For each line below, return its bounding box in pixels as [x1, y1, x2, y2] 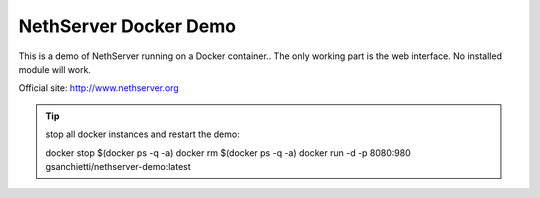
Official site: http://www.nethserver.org [18, 82, 179, 94]
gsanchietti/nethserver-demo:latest [45, 160, 192, 172]
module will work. [18, 63, 92, 75]
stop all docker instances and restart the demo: [45, 128, 240, 140]
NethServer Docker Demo [18, 15, 237, 37]
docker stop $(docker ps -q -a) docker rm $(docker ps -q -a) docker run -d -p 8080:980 [45, 146, 412, 159]
